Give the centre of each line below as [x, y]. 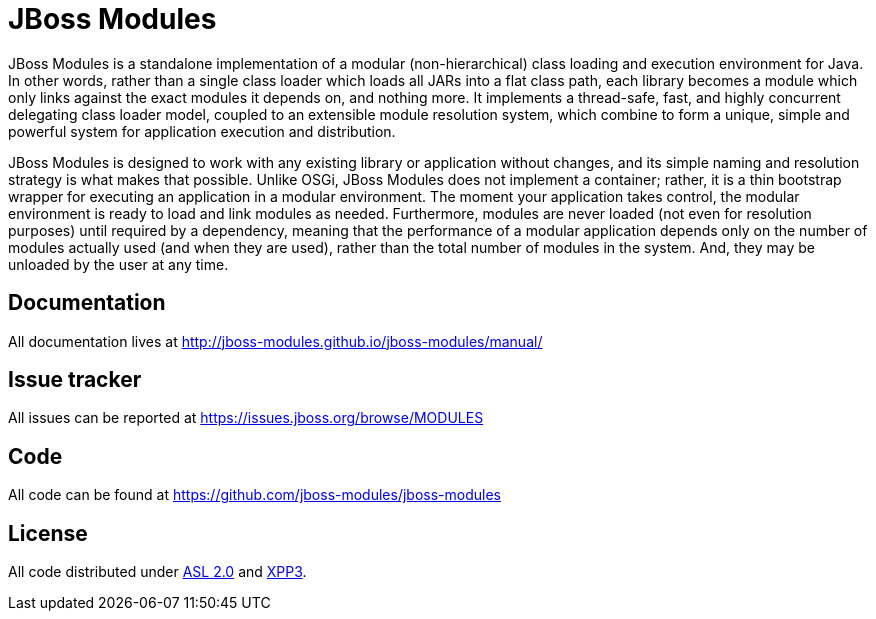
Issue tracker [75, 380]
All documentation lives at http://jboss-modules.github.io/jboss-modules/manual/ [275, 341]
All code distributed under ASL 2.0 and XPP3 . [157, 572]
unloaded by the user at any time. [118, 264]
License [48, 533]
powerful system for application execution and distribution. [202, 131]
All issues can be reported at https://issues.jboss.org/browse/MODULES [246, 418]
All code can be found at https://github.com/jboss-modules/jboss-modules [254, 495]
